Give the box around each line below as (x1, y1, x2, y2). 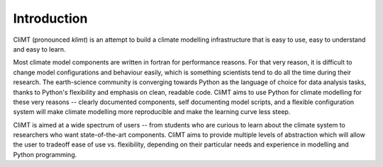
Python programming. (13, 150, 77, 159)
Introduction (13, 11, 88, 26)
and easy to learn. (13, 45, 67, 53)
